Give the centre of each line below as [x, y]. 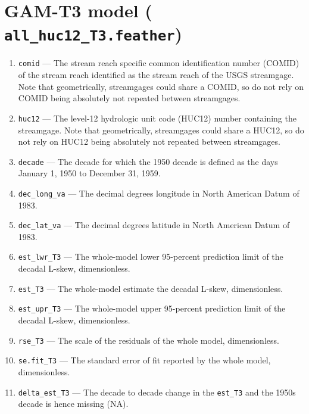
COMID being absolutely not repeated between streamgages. [129, 98]
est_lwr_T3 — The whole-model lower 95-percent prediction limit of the [151, 256]
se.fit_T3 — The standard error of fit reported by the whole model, [144, 360]
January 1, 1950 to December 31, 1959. [89, 173]
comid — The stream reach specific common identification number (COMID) [159, 63]
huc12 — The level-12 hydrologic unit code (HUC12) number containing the [157, 118]
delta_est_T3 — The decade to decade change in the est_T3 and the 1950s [157, 392]
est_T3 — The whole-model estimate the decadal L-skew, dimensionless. [151, 288]
